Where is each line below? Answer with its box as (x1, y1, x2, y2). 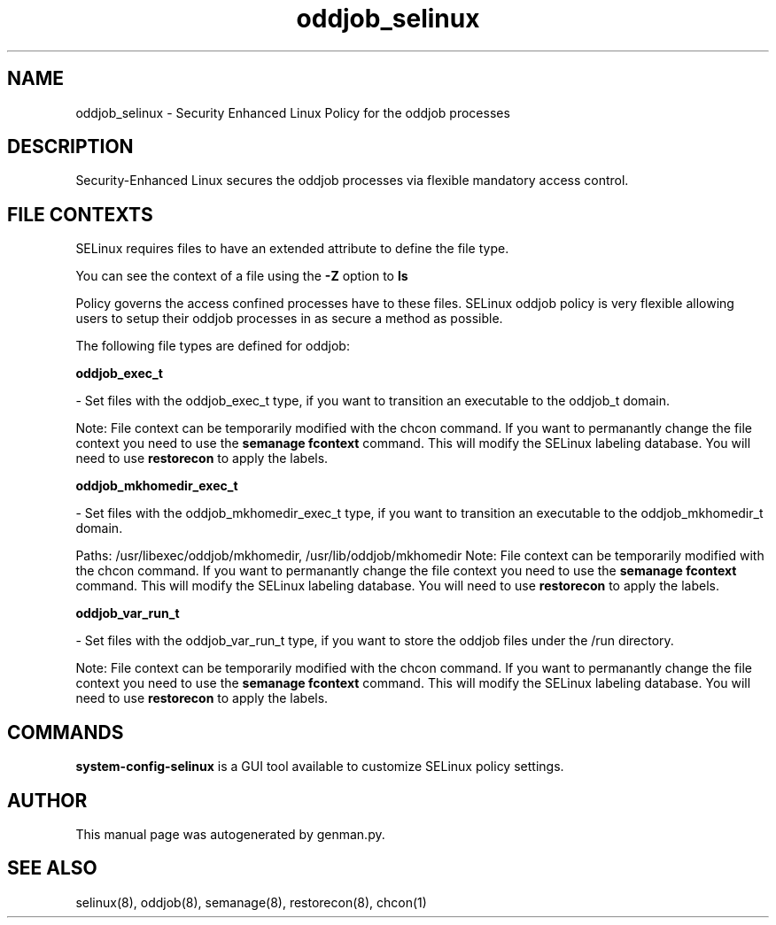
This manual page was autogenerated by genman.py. (75, 826, 385, 842)
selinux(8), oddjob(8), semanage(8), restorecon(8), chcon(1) (75, 894, 427, 910)
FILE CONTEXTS (7, 203, 153, 226)
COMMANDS (7, 721, 124, 744)
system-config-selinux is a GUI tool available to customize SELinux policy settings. (75, 759, 564, 775)
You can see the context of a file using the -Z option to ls (75, 268, 408, 284)
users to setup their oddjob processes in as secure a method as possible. (75, 311, 503, 327)
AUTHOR (7, 789, 88, 812)
